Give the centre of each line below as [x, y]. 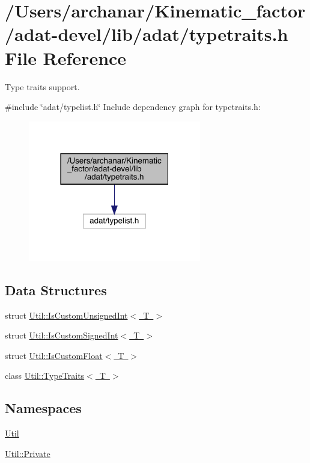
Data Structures [56, 290]
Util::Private [28, 453]
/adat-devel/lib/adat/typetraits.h [147, 34]
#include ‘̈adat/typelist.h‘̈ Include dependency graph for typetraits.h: [133, 107]
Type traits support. [42, 86]
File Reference [66, 57]
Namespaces [43, 408]
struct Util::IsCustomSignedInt [62, 335]
